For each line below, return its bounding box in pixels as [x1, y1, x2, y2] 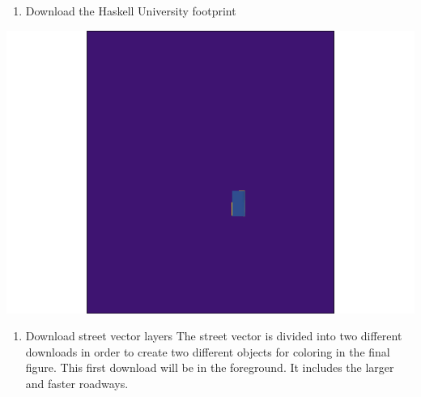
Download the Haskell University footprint [25, 2, 236, 19]
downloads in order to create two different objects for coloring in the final [25, 343, 390, 360]
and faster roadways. [25, 374, 129, 391]
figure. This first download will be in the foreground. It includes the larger [25, 359, 394, 376]
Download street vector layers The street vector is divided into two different [25, 327, 402, 344]
